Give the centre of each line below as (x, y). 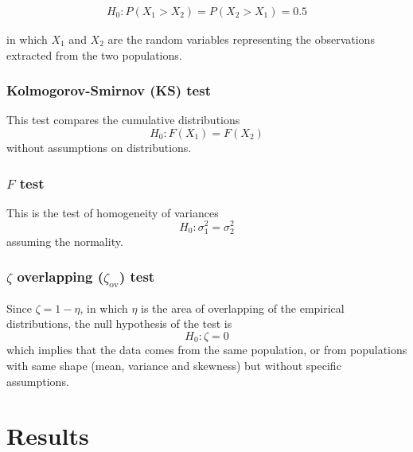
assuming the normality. (65, 241)
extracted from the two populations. (94, 55)
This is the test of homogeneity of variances (113, 212)
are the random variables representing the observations (241, 39)
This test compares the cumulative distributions (123, 120)
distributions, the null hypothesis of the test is (119, 323)
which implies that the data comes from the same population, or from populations (207, 350)
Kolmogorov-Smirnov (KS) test (109, 90)
